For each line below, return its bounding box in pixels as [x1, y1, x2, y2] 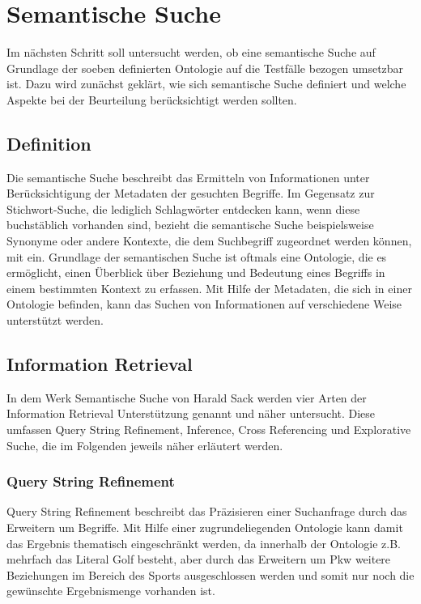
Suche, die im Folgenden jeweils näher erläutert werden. [6, 436, 283, 453]
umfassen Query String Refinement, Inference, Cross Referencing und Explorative [6, 421, 411, 438]
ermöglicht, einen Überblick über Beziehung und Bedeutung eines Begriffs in [6, 264, 385, 281]
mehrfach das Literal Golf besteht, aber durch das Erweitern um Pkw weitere [6, 551, 391, 568]
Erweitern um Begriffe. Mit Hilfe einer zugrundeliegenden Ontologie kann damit [6, 519, 403, 536]
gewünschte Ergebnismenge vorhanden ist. [6, 582, 215, 599]
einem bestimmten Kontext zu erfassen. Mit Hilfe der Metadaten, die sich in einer [6, 279, 412, 296]
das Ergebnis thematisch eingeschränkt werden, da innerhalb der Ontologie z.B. [6, 534, 402, 551]
